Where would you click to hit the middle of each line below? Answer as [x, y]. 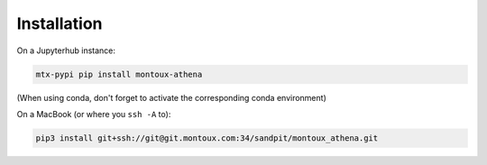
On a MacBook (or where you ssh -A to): [94, 114]
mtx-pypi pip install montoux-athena [119, 74]
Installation [60, 23]
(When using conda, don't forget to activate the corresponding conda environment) [171, 97]
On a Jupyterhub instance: [66, 50]
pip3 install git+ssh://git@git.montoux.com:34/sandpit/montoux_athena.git [207, 138]
